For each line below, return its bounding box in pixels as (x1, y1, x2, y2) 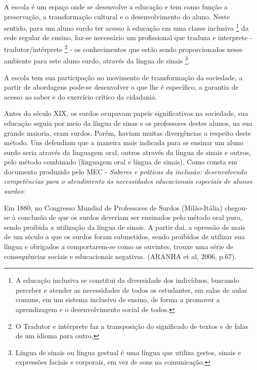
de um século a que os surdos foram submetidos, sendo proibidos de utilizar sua (4, 231, 245, 242)
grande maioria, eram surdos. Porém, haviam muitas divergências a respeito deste (4, 127, 251, 138)
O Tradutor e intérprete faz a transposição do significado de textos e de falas (15, 320, 249, 331)
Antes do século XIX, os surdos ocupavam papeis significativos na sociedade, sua (4, 108, 248, 118)
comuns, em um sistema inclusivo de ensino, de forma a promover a (15, 294, 220, 305)
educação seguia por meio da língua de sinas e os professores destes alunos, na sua (4, 117, 253, 128)
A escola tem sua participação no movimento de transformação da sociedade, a (4, 72, 243, 82)
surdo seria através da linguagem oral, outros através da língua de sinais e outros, (4, 147, 251, 157)
